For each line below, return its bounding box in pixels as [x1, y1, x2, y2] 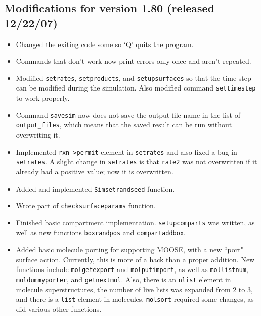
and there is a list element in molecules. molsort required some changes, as [16, 294, 254, 304]
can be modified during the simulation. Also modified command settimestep [16, 82, 256, 93]
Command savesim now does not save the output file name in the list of [16, 109, 240, 120]
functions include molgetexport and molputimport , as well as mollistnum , [16, 264, 248, 275]
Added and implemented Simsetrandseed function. [16, 183, 175, 194]
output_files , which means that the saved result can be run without [16, 119, 232, 130]
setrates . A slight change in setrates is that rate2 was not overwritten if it [16, 156, 257, 167]
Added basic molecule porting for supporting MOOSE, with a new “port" [16, 244, 243, 255]
